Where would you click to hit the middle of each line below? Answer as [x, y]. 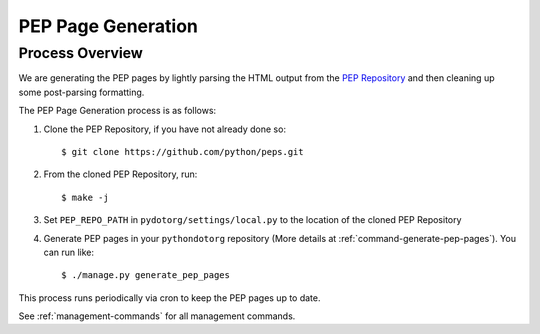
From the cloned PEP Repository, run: [120, 174]
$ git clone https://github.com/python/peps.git [182, 151]
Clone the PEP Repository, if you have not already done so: [165, 129]
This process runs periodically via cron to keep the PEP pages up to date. [169, 297]
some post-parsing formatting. [81, 92]
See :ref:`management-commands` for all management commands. [157, 316]
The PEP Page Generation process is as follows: [117, 111]
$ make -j [85, 197]
